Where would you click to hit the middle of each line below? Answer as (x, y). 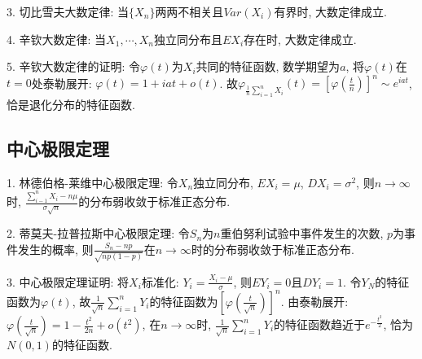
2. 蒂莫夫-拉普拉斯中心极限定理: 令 (98, 233)
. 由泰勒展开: (314, 301)
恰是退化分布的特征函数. (71, 105)
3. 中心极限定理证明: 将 (68, 281)
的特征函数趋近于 (320, 324)
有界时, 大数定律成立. (330, 11)
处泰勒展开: (62, 83)
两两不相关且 (189, 11)
